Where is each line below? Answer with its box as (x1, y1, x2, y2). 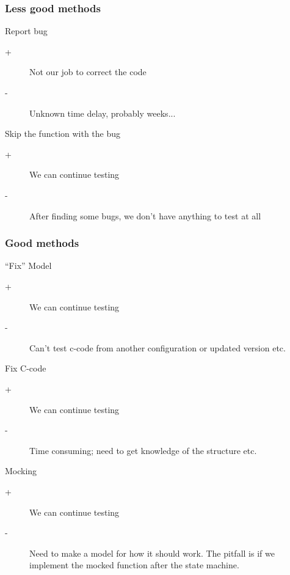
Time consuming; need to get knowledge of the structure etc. (29, 444, 257, 456)
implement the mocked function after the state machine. (29, 559, 239, 571)
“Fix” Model (5, 259, 52, 272)
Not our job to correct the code (29, 65, 147, 78)
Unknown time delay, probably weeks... (29, 106, 176, 119)
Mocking (5, 464, 37, 477)
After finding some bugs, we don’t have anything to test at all (29, 209, 261, 222)
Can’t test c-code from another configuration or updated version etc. (29, 341, 286, 354)
